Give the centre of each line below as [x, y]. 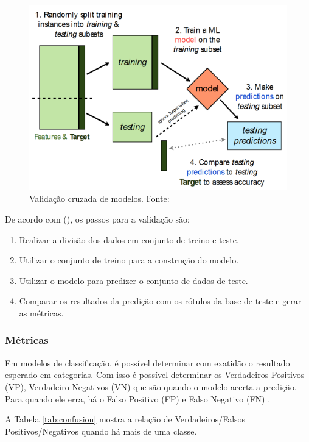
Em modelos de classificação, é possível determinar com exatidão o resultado [148, 362]
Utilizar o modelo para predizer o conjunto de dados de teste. [134, 280]
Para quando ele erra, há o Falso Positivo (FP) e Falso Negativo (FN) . [138, 398]
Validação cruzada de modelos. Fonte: [99, 198]
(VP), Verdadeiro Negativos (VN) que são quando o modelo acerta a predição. [151, 386]
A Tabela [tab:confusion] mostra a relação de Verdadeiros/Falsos [125, 419]
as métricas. [41, 312]
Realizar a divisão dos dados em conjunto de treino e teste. [129, 239]
